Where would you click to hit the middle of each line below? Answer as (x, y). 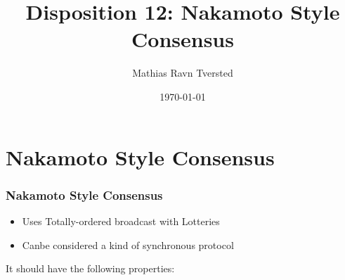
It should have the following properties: (90, 268)
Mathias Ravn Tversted (183, 73)
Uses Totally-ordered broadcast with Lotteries (121, 221)
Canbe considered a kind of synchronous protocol (128, 244)
